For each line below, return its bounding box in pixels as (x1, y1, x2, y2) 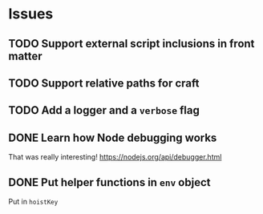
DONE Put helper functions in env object (8, 176, 211, 189)
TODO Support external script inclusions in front (8, 37, 255, 50)
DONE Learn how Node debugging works (8, 131, 217, 144)
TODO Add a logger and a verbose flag (8, 103, 200, 117)
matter (8, 49, 42, 63)
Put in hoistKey (8, 196, 59, 206)
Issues (8, 5, 54, 23)
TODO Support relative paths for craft (8, 76, 200, 90)
